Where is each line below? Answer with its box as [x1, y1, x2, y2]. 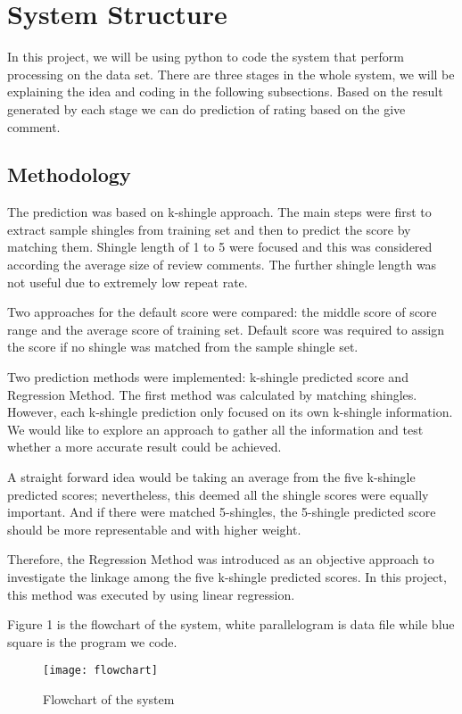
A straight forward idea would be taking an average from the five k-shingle [7, 468, 416, 486]
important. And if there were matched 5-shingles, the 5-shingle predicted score [7, 502, 436, 521]
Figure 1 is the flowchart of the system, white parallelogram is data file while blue [7, 615, 455, 634]
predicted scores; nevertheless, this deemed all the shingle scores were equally [7, 485, 429, 503]
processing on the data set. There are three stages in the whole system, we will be [7, 64, 455, 83]
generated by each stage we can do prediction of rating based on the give [7, 99, 406, 118]
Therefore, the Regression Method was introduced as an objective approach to [7, 550, 434, 569]
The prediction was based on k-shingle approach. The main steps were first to [7, 203, 432, 221]
